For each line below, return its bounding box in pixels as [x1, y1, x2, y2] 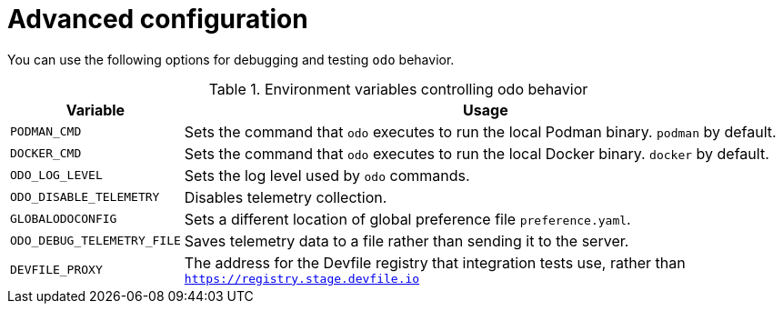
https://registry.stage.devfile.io [184, 271, 420, 286]
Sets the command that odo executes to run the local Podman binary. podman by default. [184, 122, 777, 141]
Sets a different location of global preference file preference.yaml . [184, 209, 631, 228]
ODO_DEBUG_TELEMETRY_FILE [10, 234, 181, 248]
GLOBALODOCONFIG [10, 212, 117, 226]
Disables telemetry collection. [184, 187, 387, 206]
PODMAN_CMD [10, 125, 82, 139]
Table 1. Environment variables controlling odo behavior [208, 79, 588, 98]
